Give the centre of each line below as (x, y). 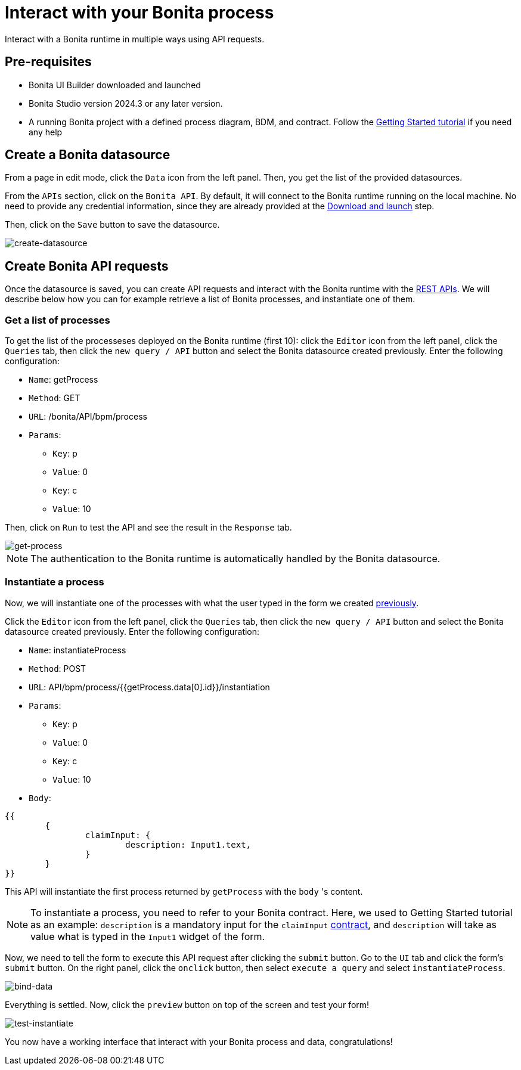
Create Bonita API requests (87, 266)
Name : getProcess (63, 380)
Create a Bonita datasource (88, 155)
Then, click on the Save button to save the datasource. (112, 225)
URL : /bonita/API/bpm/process (88, 417)
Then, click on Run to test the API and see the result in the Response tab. (148, 528)
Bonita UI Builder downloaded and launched (115, 85)
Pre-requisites (48, 62)
